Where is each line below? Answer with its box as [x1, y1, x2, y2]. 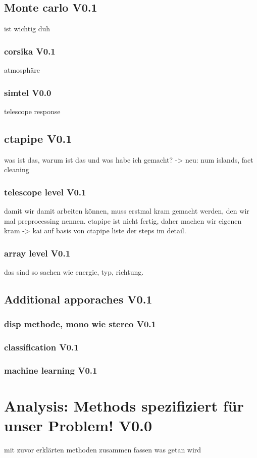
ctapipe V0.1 [4, 130, 72, 146]
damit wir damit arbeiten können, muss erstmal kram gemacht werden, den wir [4, 206, 249, 216]
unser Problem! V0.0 [4, 415, 152, 436]
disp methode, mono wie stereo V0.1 [4, 318, 156, 330]
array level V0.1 [4, 246, 71, 259]
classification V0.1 [4, 341, 79, 353]
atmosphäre [4, 65, 40, 75]
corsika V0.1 [4, 44, 56, 57]
